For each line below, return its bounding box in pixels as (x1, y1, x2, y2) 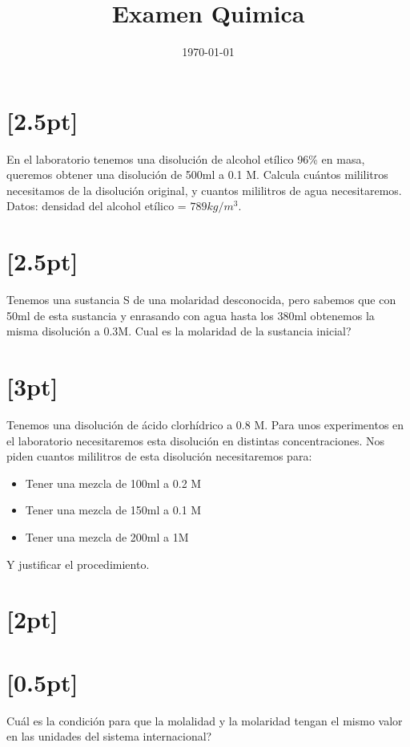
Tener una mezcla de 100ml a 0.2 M (25, 474, 202, 491)
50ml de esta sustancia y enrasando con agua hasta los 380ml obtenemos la (6, 307, 375, 323)
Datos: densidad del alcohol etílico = (6, 197, 187, 214)
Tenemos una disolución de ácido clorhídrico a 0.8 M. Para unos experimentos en (6, 416, 404, 433)
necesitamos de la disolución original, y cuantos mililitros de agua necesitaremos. (6, 181, 402, 198)
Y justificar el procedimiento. (6, 555, 150, 572)
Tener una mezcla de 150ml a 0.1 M (25, 501, 202, 518)
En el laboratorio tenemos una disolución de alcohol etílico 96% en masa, (6, 150, 365, 167)
